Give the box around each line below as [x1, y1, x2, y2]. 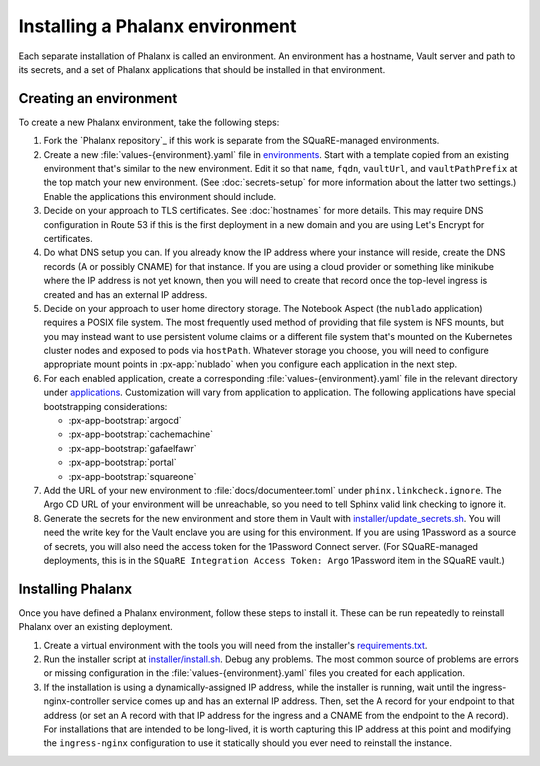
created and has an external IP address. [43, 288, 208, 300]
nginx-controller [43, 695, 110, 707]
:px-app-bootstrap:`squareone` [68, 470, 197, 482]
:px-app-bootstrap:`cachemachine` [68, 428, 214, 440]
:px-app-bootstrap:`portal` [68, 456, 177, 469]
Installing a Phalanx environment [18, 15, 297, 37]
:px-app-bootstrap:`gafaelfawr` [68, 442, 197, 454]
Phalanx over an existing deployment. [18, 621, 174, 633]
